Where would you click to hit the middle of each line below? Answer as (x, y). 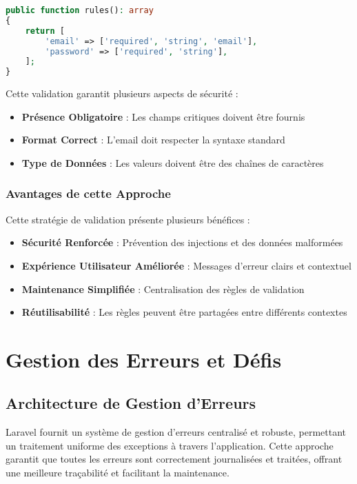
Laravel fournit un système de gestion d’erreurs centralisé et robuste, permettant (176, 432)
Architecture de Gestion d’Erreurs (131, 403)
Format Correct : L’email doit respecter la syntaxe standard (153, 140)
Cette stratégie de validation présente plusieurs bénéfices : (128, 219)
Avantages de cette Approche (88, 193)
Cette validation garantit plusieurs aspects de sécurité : (122, 93)
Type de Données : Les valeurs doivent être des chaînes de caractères (173, 162)
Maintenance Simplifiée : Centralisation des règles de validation (163, 289)
